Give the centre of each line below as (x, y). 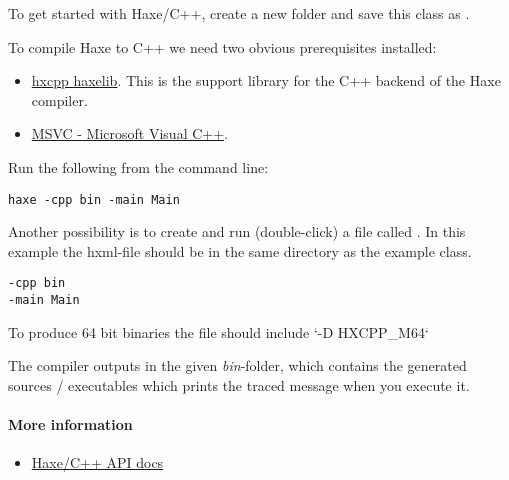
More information (70, 424)
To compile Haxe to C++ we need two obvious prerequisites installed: (222, 46)
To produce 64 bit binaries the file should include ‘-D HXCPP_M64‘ (218, 331)
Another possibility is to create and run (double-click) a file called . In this (237, 231)
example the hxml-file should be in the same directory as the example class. (240, 250)
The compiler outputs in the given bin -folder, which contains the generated (237, 365)
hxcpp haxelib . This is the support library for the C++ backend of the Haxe (266, 80)
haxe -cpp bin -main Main (94, 199)
